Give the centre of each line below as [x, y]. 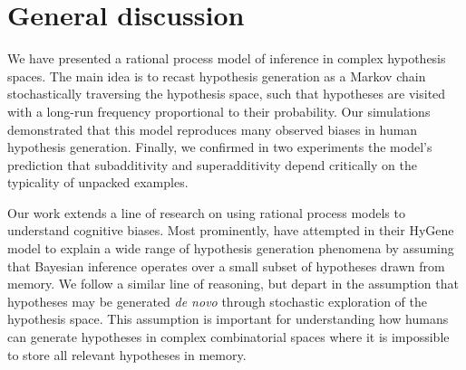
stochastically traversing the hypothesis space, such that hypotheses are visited [227, 94]
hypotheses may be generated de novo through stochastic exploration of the [218, 301]
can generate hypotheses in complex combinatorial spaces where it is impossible [228, 337]
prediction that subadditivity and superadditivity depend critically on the [212, 164]
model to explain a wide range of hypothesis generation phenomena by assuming [231, 248]
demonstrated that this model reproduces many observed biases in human [213, 129]
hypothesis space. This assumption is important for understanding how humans [228, 319]
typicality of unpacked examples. [98, 182]
